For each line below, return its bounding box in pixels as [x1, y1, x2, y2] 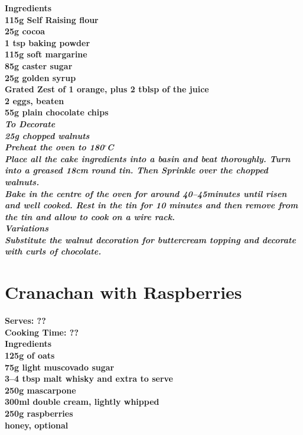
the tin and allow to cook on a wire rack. [5, 210, 175, 223]
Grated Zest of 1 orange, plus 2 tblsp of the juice [5, 83, 209, 95]
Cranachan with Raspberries [5, 280, 242, 304]
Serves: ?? [5, 314, 46, 327]
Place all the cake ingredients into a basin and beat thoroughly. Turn [5, 152, 291, 165]
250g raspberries [5, 407, 73, 419]
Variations [5, 222, 49, 234]
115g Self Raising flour [5, 13, 99, 25]
